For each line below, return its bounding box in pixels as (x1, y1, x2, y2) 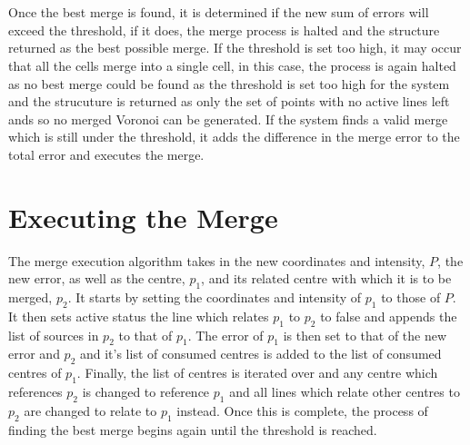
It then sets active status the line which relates (8, 306, 269, 325)
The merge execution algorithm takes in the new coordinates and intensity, (8, 251, 425, 270)
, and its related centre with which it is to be (201, 269, 452, 288)
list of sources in (8, 325, 99, 344)
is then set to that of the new (283, 325, 447, 344)
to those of (381, 288, 441, 307)
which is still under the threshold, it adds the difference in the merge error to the (8, 127, 460, 146)
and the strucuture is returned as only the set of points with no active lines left (8, 92, 450, 111)
